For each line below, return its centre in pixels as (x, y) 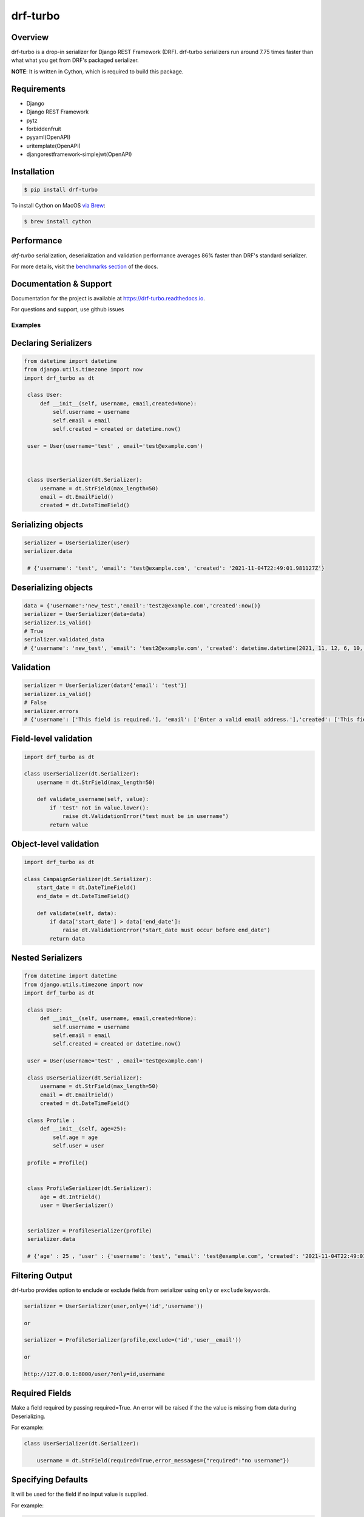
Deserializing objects (52, 588)
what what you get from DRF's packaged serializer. (75, 60)
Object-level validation (55, 844)
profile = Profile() (58, 1163)
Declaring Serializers (52, 343)
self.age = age (75, 1137)
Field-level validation (52, 739)
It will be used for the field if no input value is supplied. (79, 1494)
